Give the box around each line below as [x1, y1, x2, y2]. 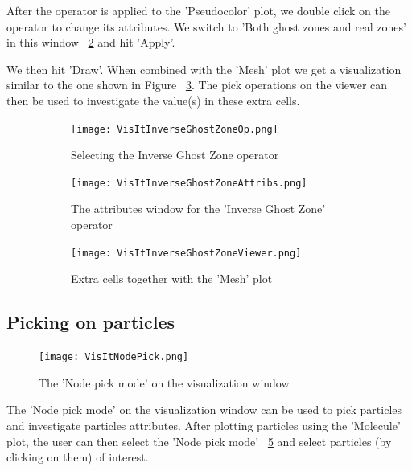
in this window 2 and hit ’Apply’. [6, 34, 175, 51]
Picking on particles [6, 309, 175, 334]
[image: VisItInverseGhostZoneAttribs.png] [71, 177, 307, 189]
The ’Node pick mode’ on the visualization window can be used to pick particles [6, 401, 402, 418]
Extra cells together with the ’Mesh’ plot [71, 270, 273, 287]
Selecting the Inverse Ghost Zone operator [71, 146, 279, 163]
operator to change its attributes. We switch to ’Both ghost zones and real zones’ [6, 18, 406, 35]
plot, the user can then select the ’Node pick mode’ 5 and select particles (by [6, 432, 392, 449]
